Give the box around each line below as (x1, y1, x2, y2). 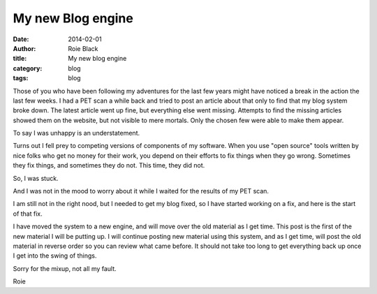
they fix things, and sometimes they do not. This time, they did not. (13, 161, 205, 170)
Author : (13, 44, 36, 52)
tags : (13, 74, 29, 82)
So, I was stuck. (13, 174, 59, 182)
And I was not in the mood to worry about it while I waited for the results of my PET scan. (13, 187, 269, 196)
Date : (13, 35, 29, 43)
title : (13, 54, 27, 63)
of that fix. (13, 210, 43, 218)
